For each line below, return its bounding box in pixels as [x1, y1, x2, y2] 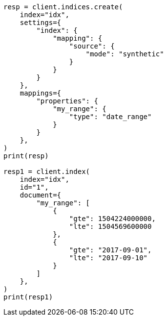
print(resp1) [3, 293, 53, 301]
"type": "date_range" [69, 113, 152, 121]
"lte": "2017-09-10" [69, 254, 148, 262]
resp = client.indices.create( [3, 3, 123, 11]
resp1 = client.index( [3, 168, 90, 175]
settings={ [20, 19, 62, 26]
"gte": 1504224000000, [69, 215, 156, 222]
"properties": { [36, 97, 98, 105]
